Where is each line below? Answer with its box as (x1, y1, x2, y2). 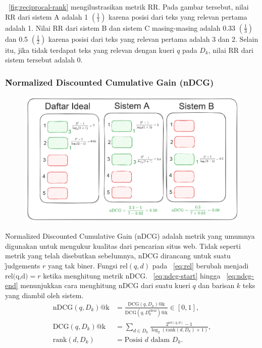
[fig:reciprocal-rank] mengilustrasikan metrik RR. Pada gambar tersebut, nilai (9, 2, 249, 12)
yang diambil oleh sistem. (5, 290, 84, 300)
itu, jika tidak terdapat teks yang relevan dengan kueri (5, 44, 175, 55)
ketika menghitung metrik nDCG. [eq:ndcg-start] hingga (43, 270, 221, 281)
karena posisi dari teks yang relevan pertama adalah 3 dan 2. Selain (48, 33, 258, 44)
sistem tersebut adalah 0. (5, 54, 83, 65)
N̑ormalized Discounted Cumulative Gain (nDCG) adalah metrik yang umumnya (5, 231, 255, 241)
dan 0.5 (5, 33, 28, 44)
